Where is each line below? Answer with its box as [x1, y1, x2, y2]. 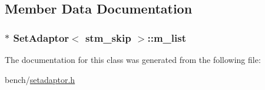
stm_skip [85, 30, 131, 45]
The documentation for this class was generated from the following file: [5, 54, 261, 65]
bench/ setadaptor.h [5, 73, 75, 85]
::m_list [147, 30, 186, 45]
